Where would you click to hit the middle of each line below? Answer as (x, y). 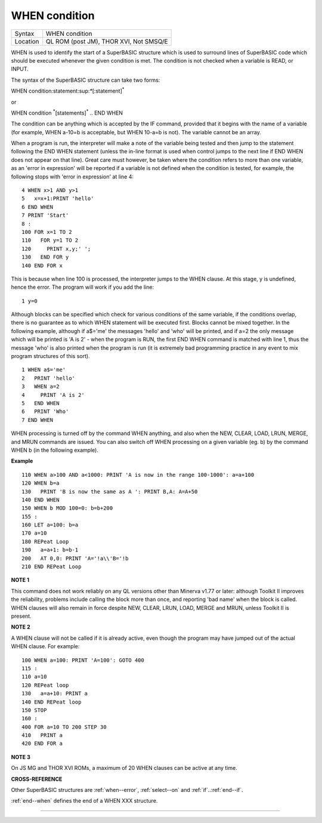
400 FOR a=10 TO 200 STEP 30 (64, 727)
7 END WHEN (38, 420)
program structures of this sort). (50, 356)
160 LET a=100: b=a (50, 525)
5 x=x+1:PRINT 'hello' (58, 199)
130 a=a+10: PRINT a (55, 693)
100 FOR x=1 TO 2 (47, 232)
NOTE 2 (21, 627)
